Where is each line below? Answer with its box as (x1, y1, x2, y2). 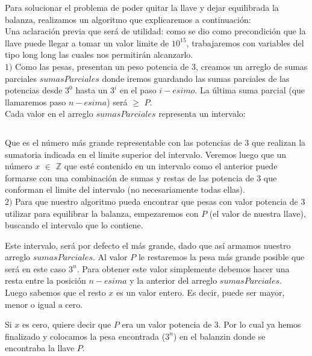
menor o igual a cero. (5, 298, 83, 310)
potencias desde (5, 84, 63, 96)
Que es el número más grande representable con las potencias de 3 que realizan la (5, 136, 306, 148)
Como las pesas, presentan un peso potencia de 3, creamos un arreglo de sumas (15, 60, 308, 72)
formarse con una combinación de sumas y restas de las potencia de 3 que (5, 171, 277, 184)
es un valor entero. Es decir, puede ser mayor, (116, 286, 285, 299)
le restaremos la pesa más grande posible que (138, 251, 305, 263)
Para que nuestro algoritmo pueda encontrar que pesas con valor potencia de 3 (15, 195, 305, 207)
